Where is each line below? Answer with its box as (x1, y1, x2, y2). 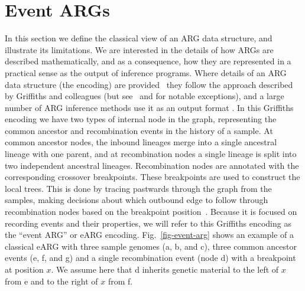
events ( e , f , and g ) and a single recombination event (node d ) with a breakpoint (5, 251, 296, 264)
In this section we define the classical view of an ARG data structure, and (5, 32, 272, 44)
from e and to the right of (5, 274, 98, 287)
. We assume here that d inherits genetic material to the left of (51, 263, 279, 275)
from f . (108, 274, 133, 287)
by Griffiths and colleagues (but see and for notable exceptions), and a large (5, 90, 284, 102)
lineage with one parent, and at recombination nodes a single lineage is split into (5, 148, 297, 160)
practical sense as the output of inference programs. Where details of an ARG (5, 66, 287, 79)
